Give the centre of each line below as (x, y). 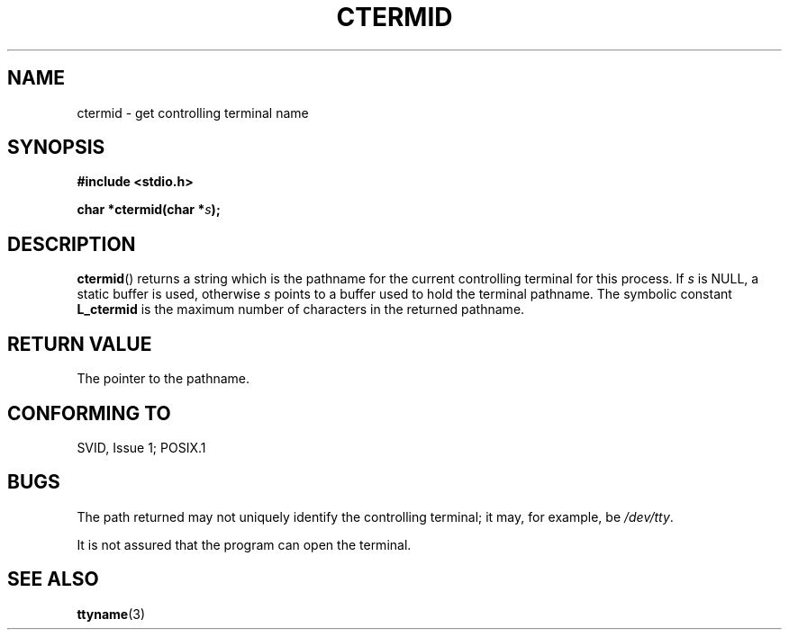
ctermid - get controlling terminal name (193, 112)
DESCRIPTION (72, 244)
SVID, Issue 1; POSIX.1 (141, 447)
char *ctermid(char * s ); (149, 210)
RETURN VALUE (80, 344)
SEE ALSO (53, 579)
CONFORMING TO (89, 413)
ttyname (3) (111, 614)
